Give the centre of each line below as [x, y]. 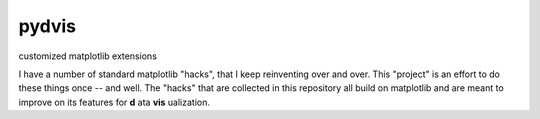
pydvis [47, 26]
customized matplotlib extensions [87, 56]
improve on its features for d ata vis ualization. [114, 102]
